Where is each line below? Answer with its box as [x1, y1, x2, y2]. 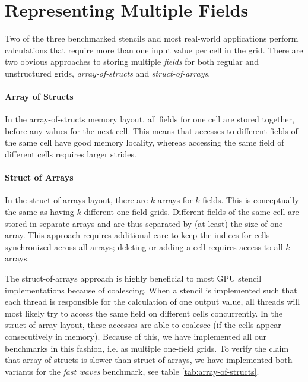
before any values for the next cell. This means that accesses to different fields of [5, 124, 298, 137]
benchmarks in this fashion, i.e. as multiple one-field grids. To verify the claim [5, 342, 289, 354]
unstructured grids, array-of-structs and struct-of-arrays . [5, 67, 211, 79]
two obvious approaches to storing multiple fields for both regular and [5, 55, 259, 68]
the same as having [5, 206, 74, 218]
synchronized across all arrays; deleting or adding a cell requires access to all [5, 240, 283, 252]
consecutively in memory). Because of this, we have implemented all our [5, 330, 267, 342]
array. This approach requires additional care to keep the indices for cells [5, 229, 270, 241]
